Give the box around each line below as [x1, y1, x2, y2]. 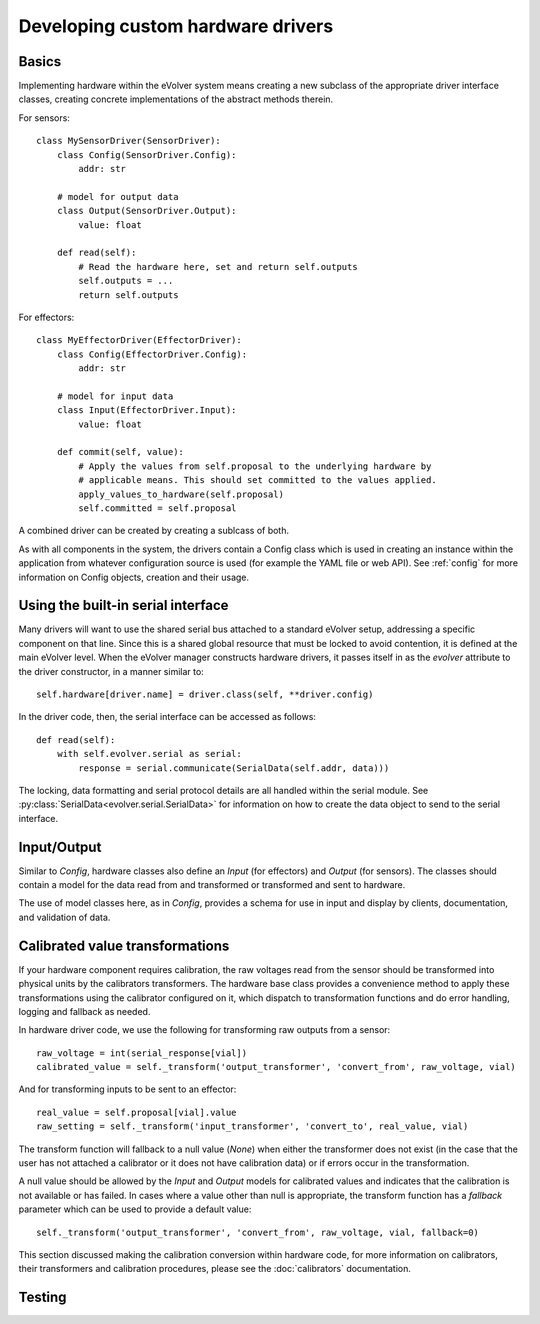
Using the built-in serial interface [18, 597, 229, 614]
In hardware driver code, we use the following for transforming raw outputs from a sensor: [18, 1024, 391, 1036]
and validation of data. [18, 911, 111, 923]
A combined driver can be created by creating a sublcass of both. [18, 525, 290, 537]
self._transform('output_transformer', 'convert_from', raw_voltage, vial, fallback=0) [36, 1226, 480, 1238]
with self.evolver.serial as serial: [56, 748, 242, 760]
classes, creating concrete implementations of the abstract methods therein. [18, 93, 334, 105]
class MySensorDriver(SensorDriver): [36, 135, 222, 147]
